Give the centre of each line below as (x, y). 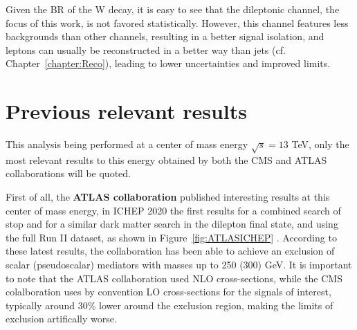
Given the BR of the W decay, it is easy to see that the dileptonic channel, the (173, 9)
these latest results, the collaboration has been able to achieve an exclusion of (170, 251)
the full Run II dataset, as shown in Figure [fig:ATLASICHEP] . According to (171, 237)
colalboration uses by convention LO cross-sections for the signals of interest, (168, 292)
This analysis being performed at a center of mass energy (127, 144)
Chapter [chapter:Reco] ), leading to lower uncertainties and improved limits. (168, 63)
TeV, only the (320, 144)
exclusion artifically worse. (61, 319)
